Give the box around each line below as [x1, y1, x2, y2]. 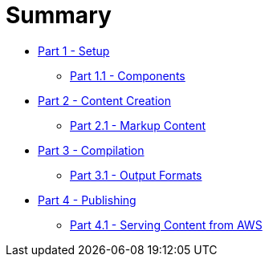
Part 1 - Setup [38, 43, 110, 58]
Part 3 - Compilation [38, 143, 145, 157]
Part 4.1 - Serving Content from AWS [70, 217, 263, 232]
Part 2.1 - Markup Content [70, 118, 206, 132]
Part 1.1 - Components [70, 68, 185, 83]
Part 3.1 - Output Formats [70, 168, 202, 182]
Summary [6, 2, 112, 29]
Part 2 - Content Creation [38, 93, 172, 107]
